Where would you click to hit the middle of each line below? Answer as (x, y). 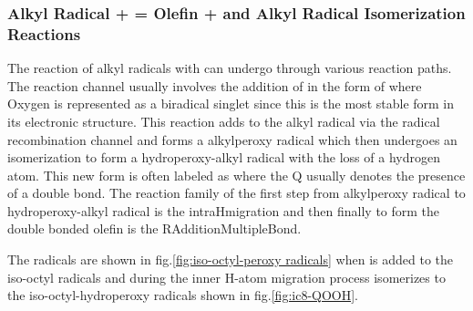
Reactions (44, 33)
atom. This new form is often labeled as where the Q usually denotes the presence (236, 175)
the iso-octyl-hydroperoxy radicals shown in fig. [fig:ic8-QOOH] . (183, 295)
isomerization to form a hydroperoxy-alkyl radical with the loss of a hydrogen (224, 157)
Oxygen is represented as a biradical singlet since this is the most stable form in (231, 104)
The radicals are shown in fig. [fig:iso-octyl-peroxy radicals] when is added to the (230, 259)
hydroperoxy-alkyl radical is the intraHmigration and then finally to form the (224, 210)
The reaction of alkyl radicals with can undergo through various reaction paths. (230, 68)
